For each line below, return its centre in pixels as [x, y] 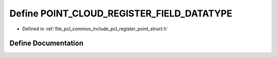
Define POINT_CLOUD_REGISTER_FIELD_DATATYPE [121, 13]
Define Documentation [46, 43]
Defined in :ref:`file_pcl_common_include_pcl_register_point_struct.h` [95, 29]
